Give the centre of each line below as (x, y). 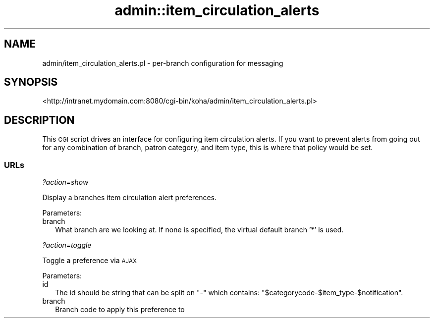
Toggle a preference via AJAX (89, 261)
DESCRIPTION (39, 120)
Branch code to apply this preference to (120, 310)
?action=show (65, 182)
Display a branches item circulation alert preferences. (130, 198)
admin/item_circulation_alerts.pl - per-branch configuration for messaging (163, 63)
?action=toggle (67, 245)
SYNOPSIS (31, 82)
